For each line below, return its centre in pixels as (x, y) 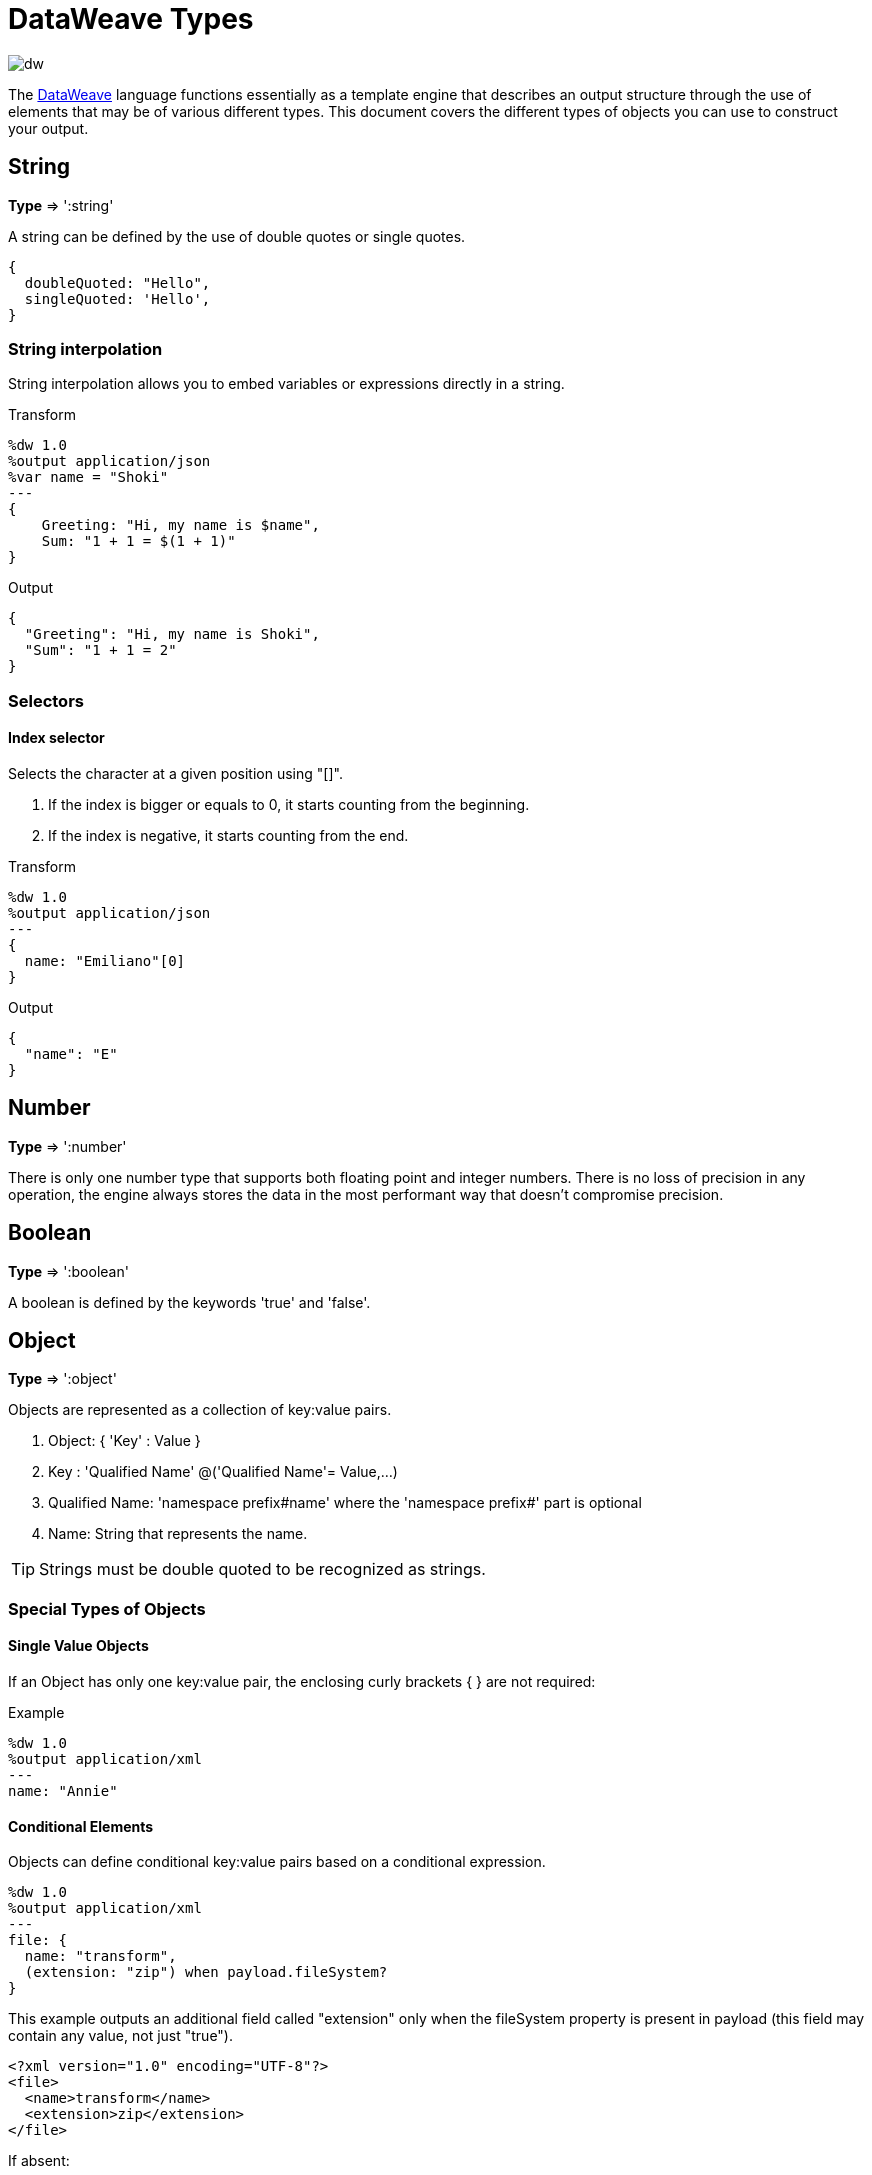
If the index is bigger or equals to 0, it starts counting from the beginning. (289, 804)
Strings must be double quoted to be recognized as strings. (262, 1569)
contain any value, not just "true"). (120, 2036)
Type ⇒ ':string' (61, 205)
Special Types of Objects (107, 1608)
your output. (48, 128)
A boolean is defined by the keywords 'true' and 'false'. (189, 1302)
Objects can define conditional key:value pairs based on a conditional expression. (277, 1862)
